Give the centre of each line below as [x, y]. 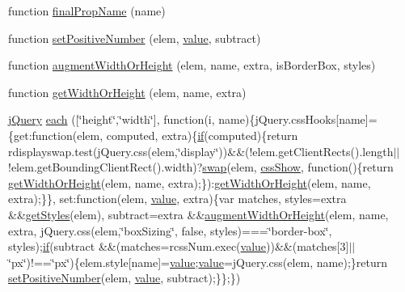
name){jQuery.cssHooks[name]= [298, 119]
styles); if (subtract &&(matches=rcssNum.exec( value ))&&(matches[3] [179, 246]
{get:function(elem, [56, 135]
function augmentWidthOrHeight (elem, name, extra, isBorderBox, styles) [192, 65]
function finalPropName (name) [87, 11]
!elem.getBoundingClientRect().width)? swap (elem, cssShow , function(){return [201, 167]
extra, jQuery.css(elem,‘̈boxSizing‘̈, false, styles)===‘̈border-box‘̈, [170, 230]
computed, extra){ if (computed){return [202, 135]
